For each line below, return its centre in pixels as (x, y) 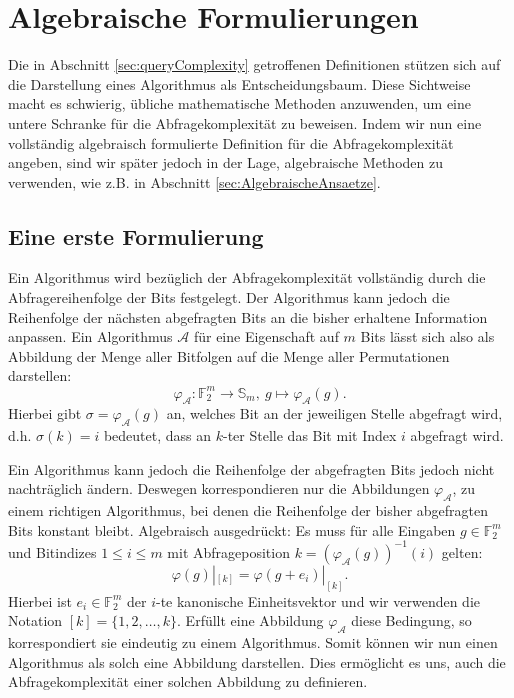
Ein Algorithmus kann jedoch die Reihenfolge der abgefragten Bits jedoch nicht (251, 468)
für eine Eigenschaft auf (266, 336)
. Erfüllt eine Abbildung (250, 620)
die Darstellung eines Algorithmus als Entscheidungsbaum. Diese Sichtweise (239, 83)
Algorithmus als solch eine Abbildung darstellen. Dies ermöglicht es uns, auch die (257, 661)
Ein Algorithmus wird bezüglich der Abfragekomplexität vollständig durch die (247, 277)
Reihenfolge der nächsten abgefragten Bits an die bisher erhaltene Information (248, 316)
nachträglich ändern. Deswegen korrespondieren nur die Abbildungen (219, 488)
